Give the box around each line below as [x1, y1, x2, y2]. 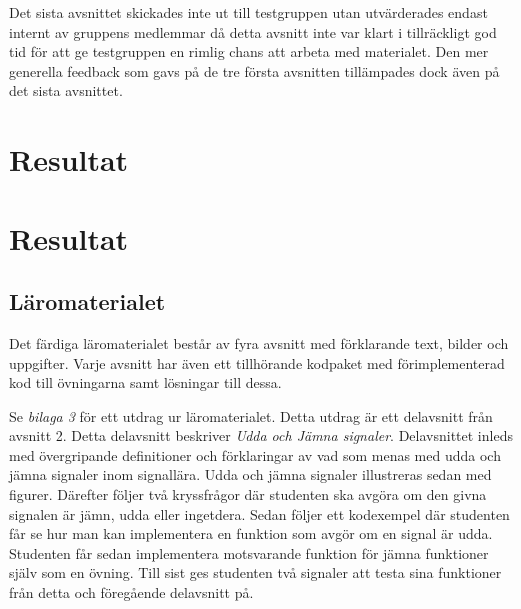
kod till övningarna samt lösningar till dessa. [9, 372, 282, 393]
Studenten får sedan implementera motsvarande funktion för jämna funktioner [9, 542, 489, 563]
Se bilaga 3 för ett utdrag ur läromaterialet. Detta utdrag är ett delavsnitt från [9, 405, 493, 426]
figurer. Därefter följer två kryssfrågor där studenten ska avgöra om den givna [9, 484, 487, 505]
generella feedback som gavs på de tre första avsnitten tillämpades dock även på [9, 60, 500, 81]
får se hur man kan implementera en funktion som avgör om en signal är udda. [9, 523, 493, 544]
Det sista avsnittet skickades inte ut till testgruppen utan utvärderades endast [9, 2, 488, 22]
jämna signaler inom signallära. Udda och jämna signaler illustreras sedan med [9, 464, 492, 485]
